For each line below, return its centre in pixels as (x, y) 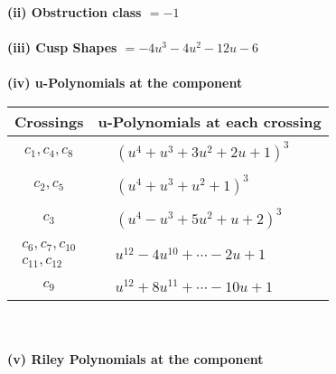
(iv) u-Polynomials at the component (125, 83)
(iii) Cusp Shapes (62, 47)
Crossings (49, 121)
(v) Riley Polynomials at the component (135, 359)
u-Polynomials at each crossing (210, 121)
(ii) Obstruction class (75, 12)
